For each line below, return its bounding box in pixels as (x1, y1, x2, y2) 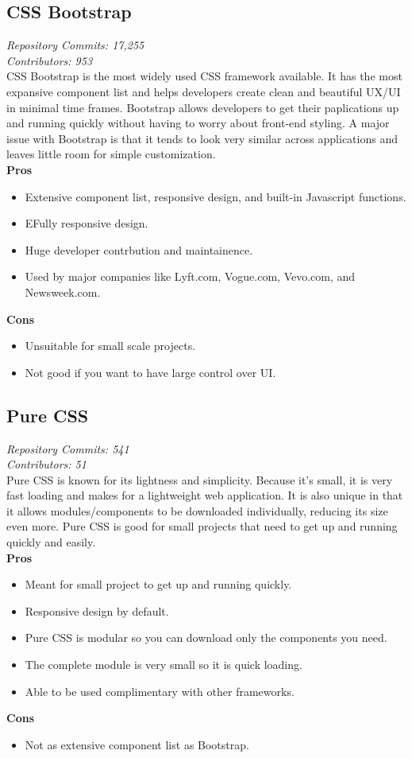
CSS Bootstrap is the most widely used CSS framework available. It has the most (6, 68, 402, 84)
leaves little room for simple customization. (6, 146, 216, 162)
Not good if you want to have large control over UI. (25, 363, 276, 380)
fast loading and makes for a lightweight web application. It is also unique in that (6, 487, 403, 503)
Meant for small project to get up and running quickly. (25, 576, 292, 593)
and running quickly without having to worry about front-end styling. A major (6, 115, 390, 131)
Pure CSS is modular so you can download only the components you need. (25, 629, 387, 646)
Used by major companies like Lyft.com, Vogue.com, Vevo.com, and (25, 268, 356, 285)
